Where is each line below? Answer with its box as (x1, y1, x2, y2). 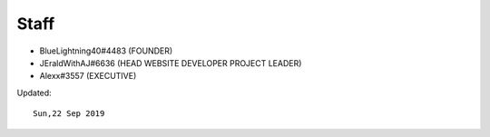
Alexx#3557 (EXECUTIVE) (39, 71, 137, 82)
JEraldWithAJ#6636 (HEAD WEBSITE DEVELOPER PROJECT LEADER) (39, 57, 302, 68)
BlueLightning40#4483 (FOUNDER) (39, 45, 173, 56)
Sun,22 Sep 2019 (33, 109, 105, 119)
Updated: (16, 87, 52, 98)
